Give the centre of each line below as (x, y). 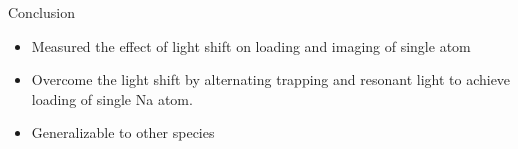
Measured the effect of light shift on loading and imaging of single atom (251, 45)
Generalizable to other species (123, 132)
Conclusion (41, 12)
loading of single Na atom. (112, 98)
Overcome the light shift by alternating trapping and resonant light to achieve (271, 79)
